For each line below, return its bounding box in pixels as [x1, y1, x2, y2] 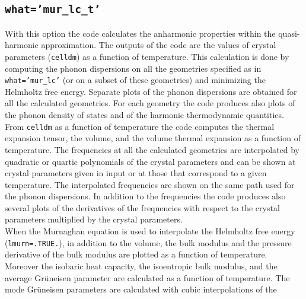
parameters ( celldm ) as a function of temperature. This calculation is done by [5, 50, 289, 62]
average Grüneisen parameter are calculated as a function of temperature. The [5, 271, 290, 284]
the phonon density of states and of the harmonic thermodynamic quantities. [5, 109, 284, 121]
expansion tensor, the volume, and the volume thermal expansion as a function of [5, 132, 301, 144]
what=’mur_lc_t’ [5, 3, 101, 16]
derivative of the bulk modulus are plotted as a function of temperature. [5, 248, 267, 260]
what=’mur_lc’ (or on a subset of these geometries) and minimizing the [5, 74, 266, 86]
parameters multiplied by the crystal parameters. [5, 213, 183, 225]
